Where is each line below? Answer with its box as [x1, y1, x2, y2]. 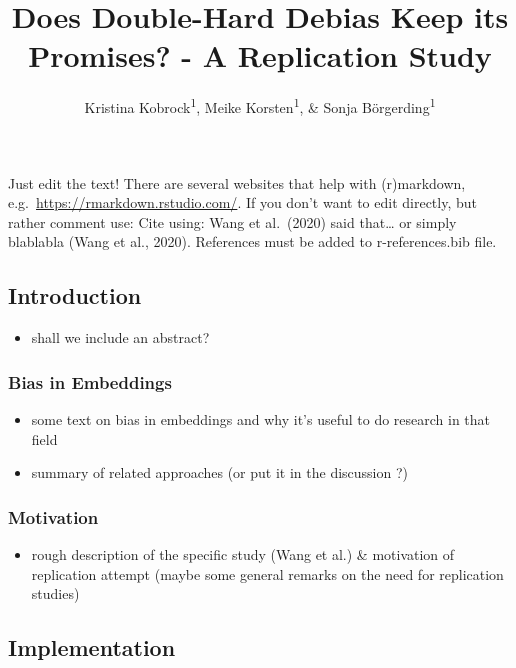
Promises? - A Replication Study [28, 35, 492, 76]
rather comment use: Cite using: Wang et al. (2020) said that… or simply [8, 211, 457, 232]
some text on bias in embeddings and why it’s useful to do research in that [31, 408, 491, 429]
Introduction [8, 280, 142, 311]
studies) [31, 583, 80, 604]
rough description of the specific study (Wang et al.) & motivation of [31, 543, 455, 564]
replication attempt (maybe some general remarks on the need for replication [31, 563, 504, 584]
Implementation [8, 632, 176, 663]
